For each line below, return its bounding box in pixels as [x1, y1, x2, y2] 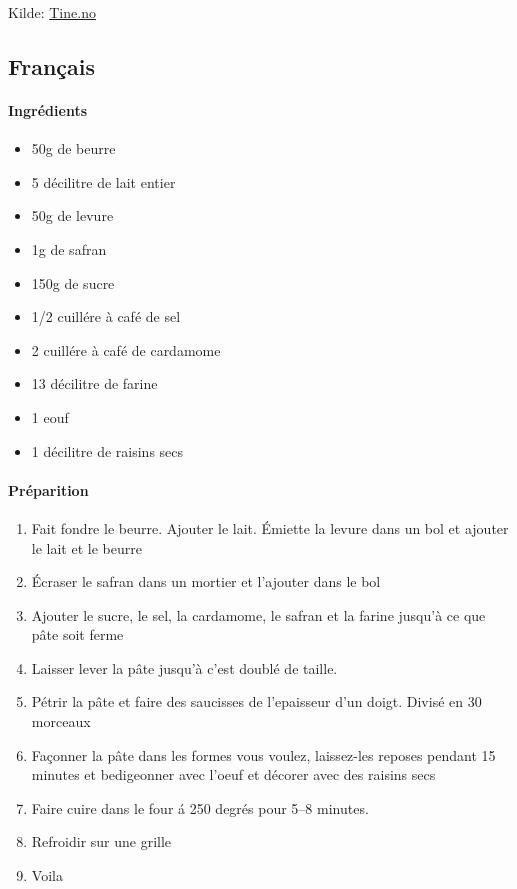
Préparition [8, 479, 89, 500]
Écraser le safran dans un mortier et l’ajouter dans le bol [31, 571, 381, 592]
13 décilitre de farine [31, 373, 158, 394]
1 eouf [31, 406, 69, 427]
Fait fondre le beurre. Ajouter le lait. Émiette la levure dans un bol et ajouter [31, 517, 509, 538]
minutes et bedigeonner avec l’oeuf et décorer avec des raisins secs [31, 764, 436, 785]
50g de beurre [31, 138, 116, 159]
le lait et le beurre [31, 537, 142, 558]
